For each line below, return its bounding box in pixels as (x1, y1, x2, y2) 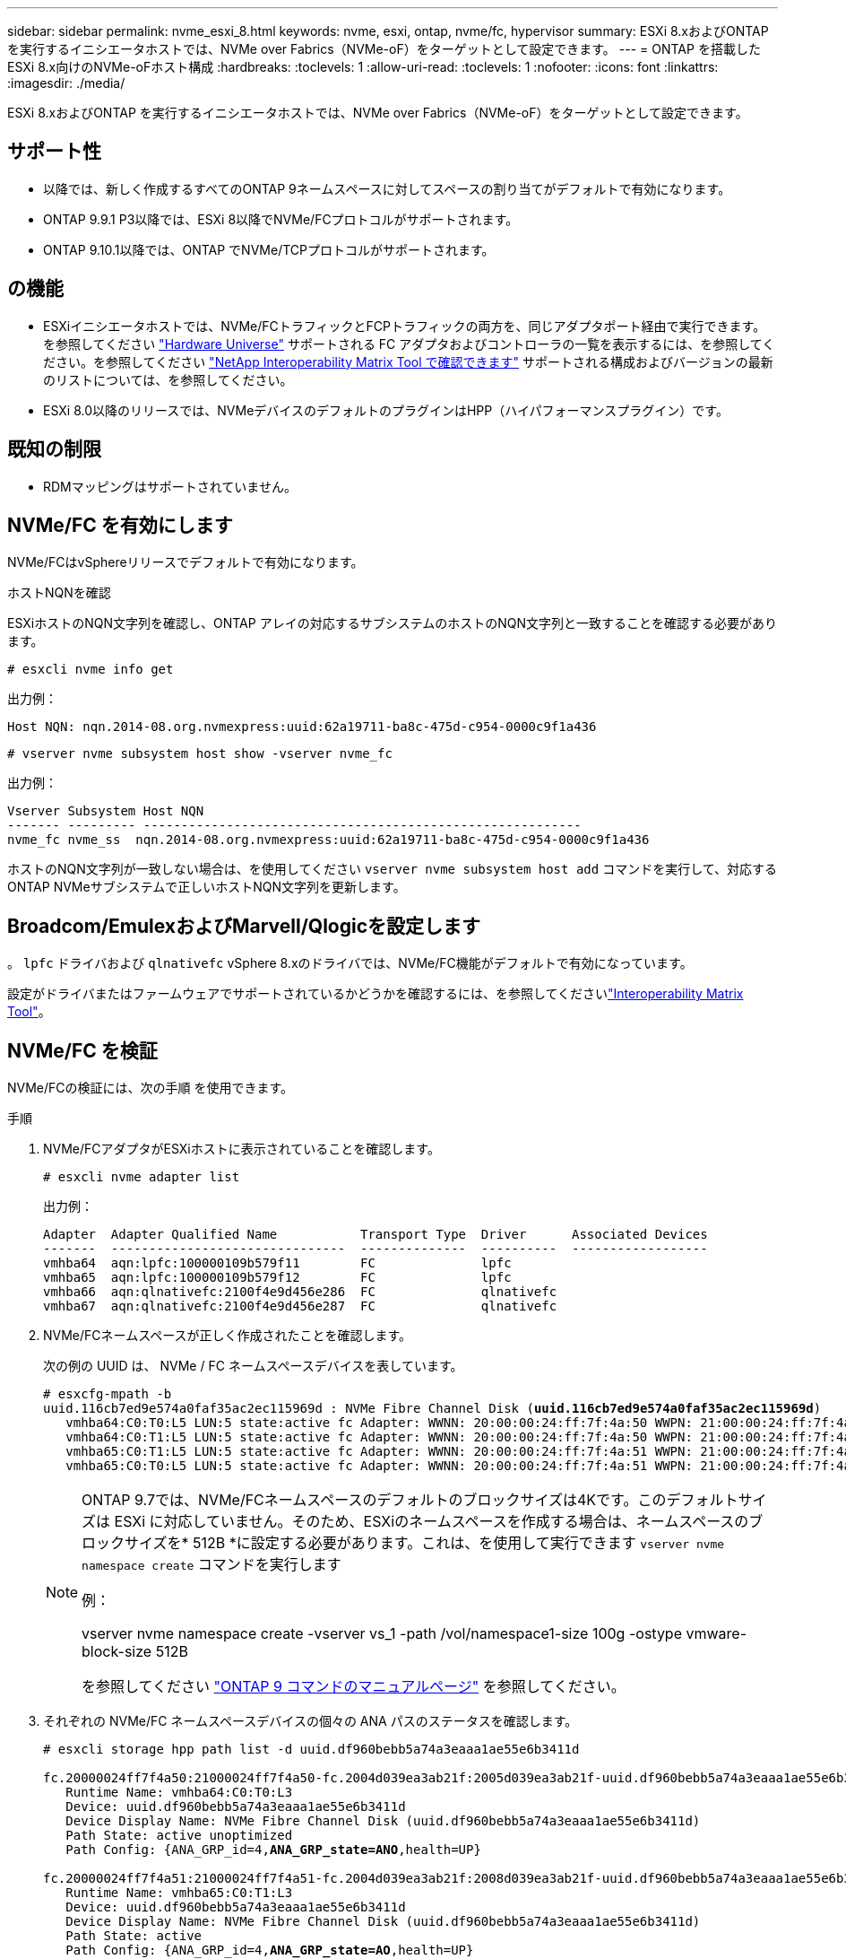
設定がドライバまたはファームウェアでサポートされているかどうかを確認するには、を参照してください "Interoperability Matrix (7, 986, 744, 1002)
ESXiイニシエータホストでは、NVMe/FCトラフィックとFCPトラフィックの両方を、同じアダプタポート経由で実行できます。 (43, 318, 766, 334)
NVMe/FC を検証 (7, 1039, 158, 1062)
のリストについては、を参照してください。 (43, 371, 293, 387)
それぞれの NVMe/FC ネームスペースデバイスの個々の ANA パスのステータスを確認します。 (43, 1713, 578, 1729)
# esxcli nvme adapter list (43, 1170, 240, 1185)
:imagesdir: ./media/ (7, 75, 125, 91)
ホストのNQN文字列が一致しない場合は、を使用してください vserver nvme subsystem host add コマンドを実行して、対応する (7, 861, 778, 877)
